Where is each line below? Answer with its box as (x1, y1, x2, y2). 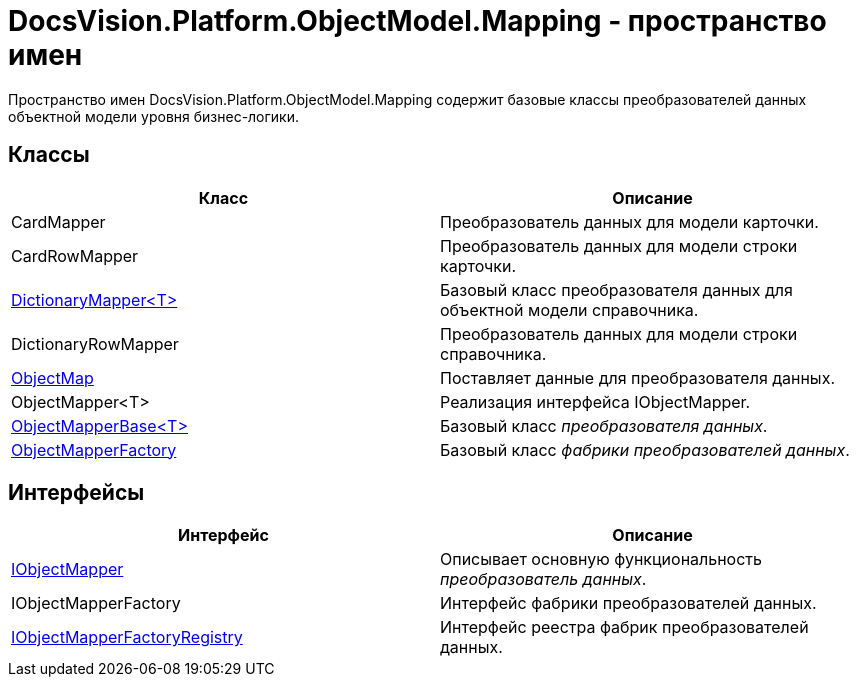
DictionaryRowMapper (11, 333, 179, 354)
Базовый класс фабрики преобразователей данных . (440, 439, 850, 460)
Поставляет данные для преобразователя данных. (440, 367, 835, 388)
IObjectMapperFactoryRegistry (11, 627, 243, 648)
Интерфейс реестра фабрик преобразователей (440, 617, 809, 638)
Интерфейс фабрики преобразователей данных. (440, 593, 817, 614)
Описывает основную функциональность (440, 549, 762, 570)
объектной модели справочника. (440, 299, 699, 320)
